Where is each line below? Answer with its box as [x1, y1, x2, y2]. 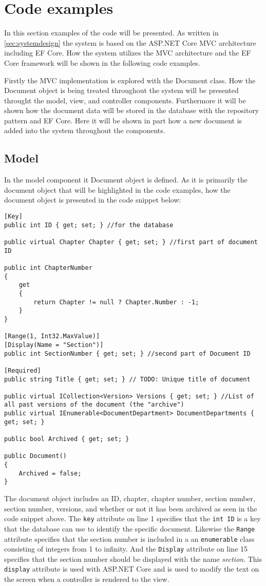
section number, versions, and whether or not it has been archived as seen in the [4, 503, 257, 514]
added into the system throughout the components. [4, 125, 165, 136]
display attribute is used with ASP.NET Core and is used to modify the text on [4, 563, 259, 574]
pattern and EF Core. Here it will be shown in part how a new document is [4, 115, 242, 125]
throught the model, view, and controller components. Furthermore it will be [4, 95, 246, 105]
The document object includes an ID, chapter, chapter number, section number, [4, 493, 255, 504]
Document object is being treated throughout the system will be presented [4, 85, 239, 96]
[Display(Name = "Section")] [4, 341, 104, 349]
